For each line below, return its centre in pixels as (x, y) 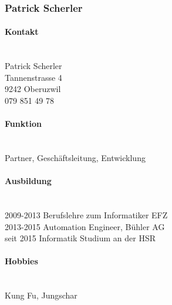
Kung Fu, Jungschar (41, 295)
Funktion (23, 124)
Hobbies (21, 261)
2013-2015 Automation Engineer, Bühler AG (85, 226)
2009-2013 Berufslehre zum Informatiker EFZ (86, 214)
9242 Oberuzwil (33, 89)
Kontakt (22, 32)
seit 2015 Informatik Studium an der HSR (80, 238)
